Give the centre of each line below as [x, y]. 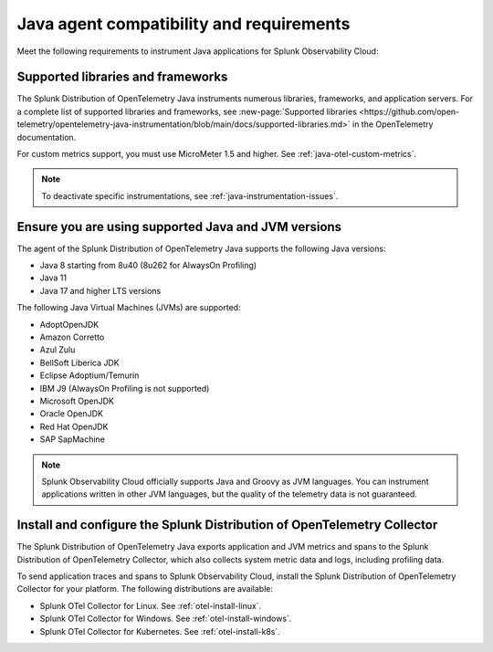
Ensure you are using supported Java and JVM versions [179, 227]
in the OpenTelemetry [393, 124]
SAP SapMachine [72, 439]
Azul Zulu [58, 350]
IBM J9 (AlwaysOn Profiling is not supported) [125, 388]
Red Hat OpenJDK [74, 426]
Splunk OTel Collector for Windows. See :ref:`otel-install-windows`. [166, 619]
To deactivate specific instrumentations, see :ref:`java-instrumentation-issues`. [190, 195]
